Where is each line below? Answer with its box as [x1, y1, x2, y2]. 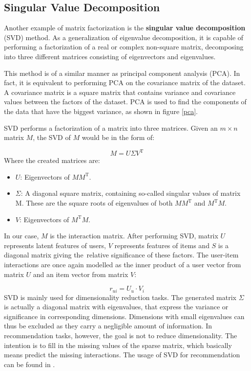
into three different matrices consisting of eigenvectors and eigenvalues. [4, 51, 216, 61]
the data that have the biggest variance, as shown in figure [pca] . [4, 106, 198, 116]
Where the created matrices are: [4, 155, 100, 165]
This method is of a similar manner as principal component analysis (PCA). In [4, 68, 240, 78]
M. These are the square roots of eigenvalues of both [15, 198, 173, 208]
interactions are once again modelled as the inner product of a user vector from [4, 259, 241, 269]
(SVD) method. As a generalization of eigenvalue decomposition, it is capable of [4, 32, 244, 42]
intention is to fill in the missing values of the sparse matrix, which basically [4, 340, 232, 350]
